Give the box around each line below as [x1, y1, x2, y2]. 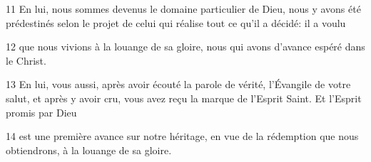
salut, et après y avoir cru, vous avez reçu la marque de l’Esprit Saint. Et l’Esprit [6, 90, 362, 105]
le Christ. [6, 53, 46, 67]
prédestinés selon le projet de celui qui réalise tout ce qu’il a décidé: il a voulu [6, 15, 346, 30]
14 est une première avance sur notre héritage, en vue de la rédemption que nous [6, 129, 359, 144]
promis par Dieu [6, 104, 77, 119]
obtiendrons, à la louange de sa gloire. [6, 142, 172, 157]
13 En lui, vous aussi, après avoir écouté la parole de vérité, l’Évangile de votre [6, 77, 351, 92]
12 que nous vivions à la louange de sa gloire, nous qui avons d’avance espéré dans [6, 39, 365, 54]
